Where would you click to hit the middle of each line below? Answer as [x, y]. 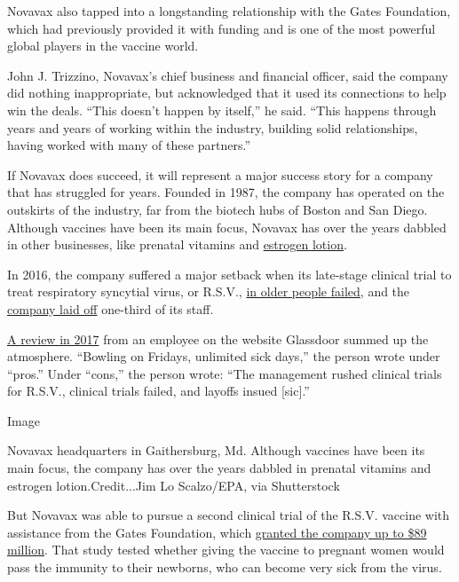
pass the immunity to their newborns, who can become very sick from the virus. [225, 567]
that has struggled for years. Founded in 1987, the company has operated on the [226, 192]
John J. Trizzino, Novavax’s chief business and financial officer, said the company [228, 75]
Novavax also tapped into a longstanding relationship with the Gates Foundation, [229, 11]
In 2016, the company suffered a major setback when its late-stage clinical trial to [229, 274]
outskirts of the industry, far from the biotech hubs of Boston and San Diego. [218, 209]
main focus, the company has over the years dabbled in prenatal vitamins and [219, 468]
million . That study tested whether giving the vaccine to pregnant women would [226, 550]
